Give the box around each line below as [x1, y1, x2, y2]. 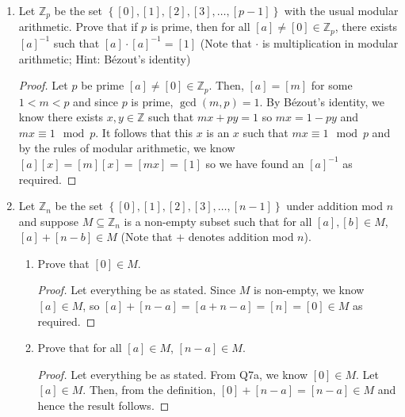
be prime [81, 77, 124, 94]
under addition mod [286, 197, 383, 214]
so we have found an [205, 155, 304, 171]
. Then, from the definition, [82, 381, 216, 398]
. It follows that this [95, 124, 193, 140]
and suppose [18, 212, 79, 229]
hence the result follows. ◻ [37, 397, 170, 414]
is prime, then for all [150, 18, 250, 35]
